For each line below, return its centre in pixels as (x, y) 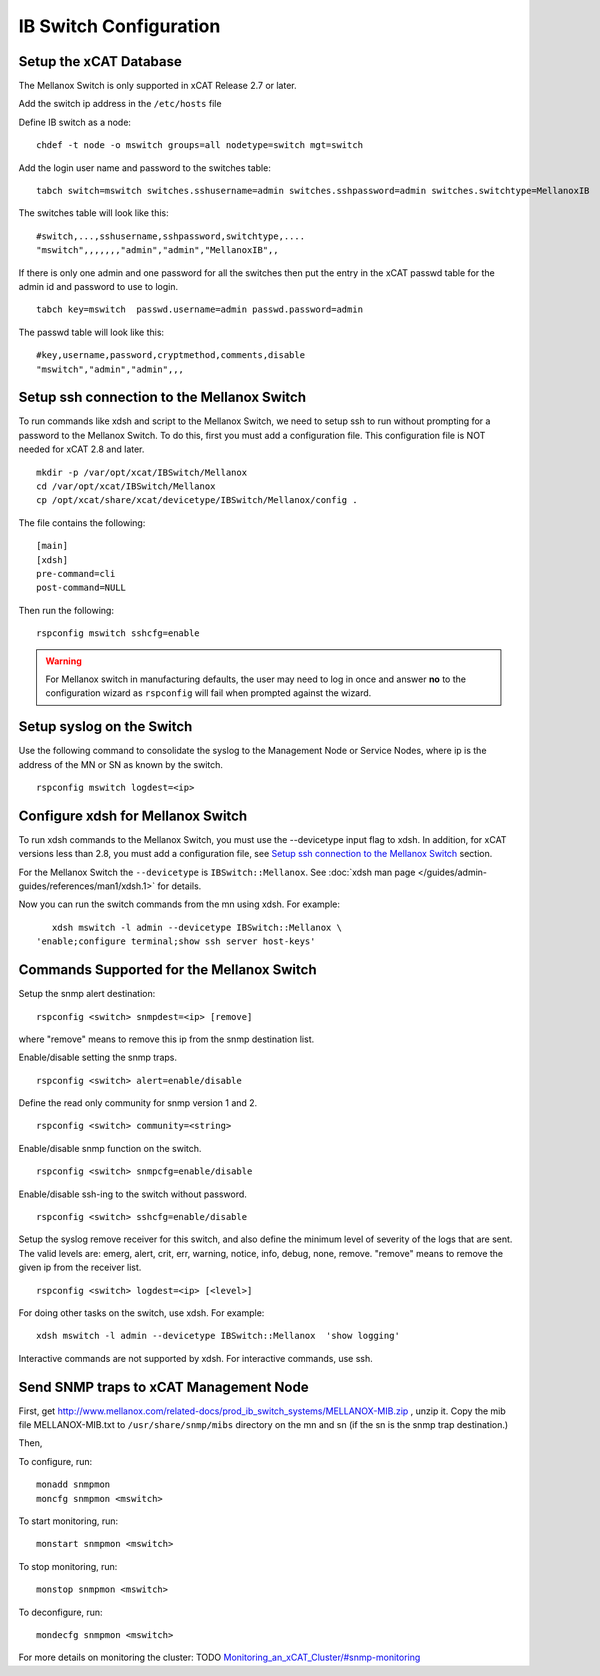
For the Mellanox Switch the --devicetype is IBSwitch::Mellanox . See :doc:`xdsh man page (217, 872)
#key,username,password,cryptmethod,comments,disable (170, 355)
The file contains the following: (82, 522)
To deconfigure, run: (61, 1612)
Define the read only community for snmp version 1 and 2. (138, 1103)
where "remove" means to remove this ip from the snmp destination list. (166, 1039)
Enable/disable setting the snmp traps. (97, 1057)
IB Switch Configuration (119, 26)
